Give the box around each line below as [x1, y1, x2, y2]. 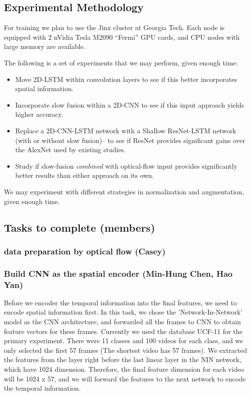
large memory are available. [4, 41, 86, 51]
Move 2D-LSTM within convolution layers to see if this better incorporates [15, 74, 237, 84]
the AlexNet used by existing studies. [15, 144, 126, 155]
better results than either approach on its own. [15, 170, 154, 180]
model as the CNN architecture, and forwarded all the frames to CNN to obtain [4, 317, 241, 327]
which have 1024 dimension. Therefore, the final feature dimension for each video [4, 364, 244, 374]
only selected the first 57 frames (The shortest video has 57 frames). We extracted [4, 345, 247, 355]
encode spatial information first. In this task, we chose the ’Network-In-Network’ [4, 307, 243, 317]
